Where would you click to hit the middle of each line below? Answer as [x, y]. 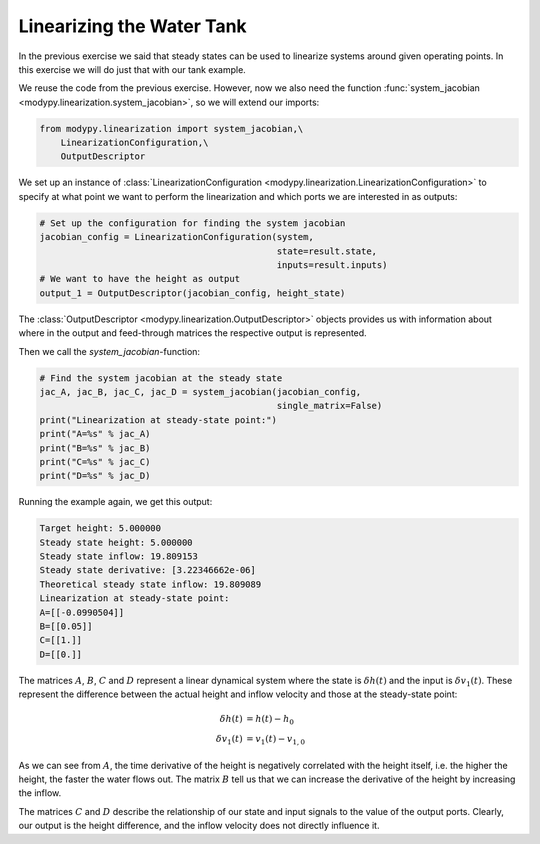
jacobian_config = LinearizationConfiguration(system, [176, 237]
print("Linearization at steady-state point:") [158, 419]
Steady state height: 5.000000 [116, 542]
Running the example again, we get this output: [115, 502]
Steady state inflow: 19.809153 [119, 556]
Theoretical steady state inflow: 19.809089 [150, 584]
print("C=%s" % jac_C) [95, 461]
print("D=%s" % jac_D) [95, 476]
